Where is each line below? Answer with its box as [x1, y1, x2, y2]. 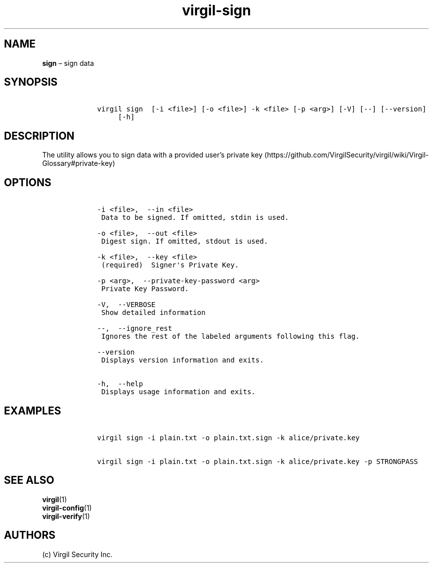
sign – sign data [42, 58, 94, 67]
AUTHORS [4, 529, 56, 542]
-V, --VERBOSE [97, 301, 156, 309]
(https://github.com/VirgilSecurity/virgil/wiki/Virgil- [264, 151, 429, 159]
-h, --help [97, 380, 143, 388]
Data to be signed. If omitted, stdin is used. [101, 213, 289, 222]
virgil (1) [42, 495, 67, 504]
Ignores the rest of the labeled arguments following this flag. [101, 332, 360, 341]
